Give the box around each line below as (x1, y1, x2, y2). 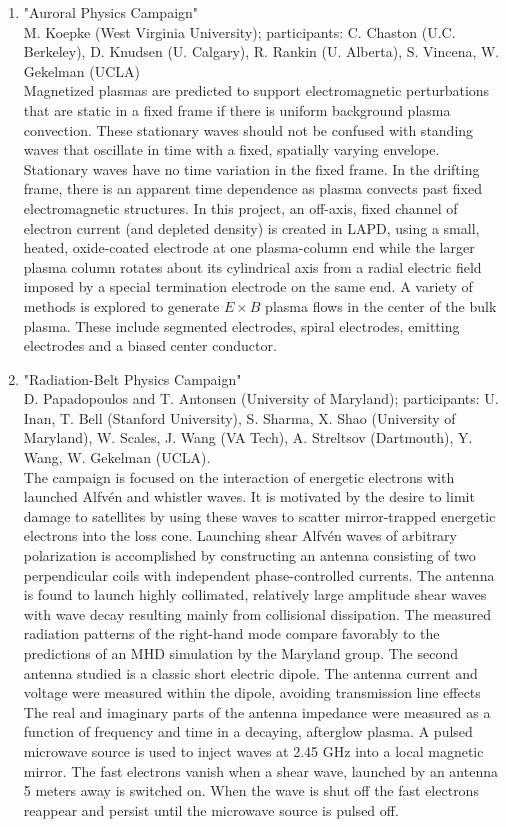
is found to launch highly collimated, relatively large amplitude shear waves (23, 584, 487, 605)
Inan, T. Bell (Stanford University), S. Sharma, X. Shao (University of (23, 407, 456, 428)
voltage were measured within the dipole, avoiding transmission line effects (23, 682, 481, 703)
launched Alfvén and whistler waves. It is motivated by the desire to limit (23, 486, 475, 507)
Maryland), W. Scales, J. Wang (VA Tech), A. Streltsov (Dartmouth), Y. (23, 427, 473, 448)
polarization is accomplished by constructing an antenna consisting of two (23, 545, 476, 566)
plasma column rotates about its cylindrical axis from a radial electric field (23, 256, 482, 277)
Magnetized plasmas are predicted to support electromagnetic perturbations (23, 80, 490, 101)
